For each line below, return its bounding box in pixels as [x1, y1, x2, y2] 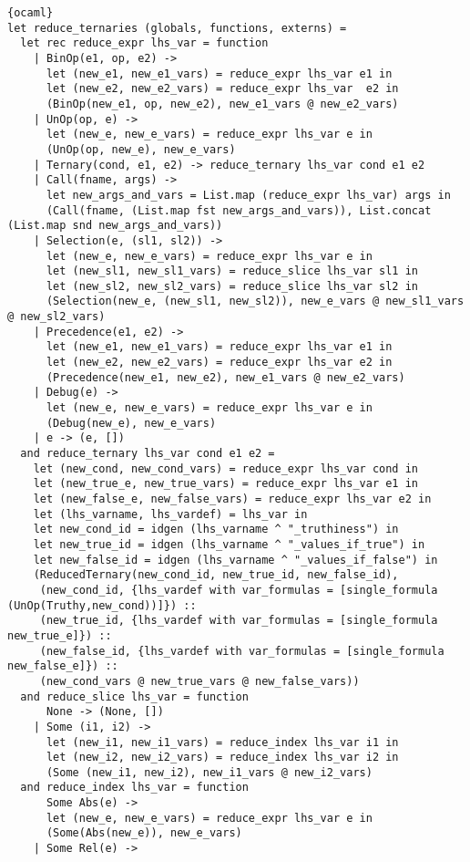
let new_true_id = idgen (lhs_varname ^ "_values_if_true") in [33, 537, 425, 551]
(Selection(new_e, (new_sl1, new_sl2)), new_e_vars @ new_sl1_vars [46, 295, 465, 308]
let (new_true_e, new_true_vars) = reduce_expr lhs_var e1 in [33, 477, 419, 491]
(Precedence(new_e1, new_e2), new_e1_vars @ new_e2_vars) [46, 370, 405, 384]
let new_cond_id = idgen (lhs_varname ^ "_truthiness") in [33, 523, 399, 536]
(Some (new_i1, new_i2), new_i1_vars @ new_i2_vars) [46, 765, 373, 779]
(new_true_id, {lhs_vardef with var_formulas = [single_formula [39, 614, 438, 628]
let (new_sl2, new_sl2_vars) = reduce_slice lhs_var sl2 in [46, 279, 419, 293]
